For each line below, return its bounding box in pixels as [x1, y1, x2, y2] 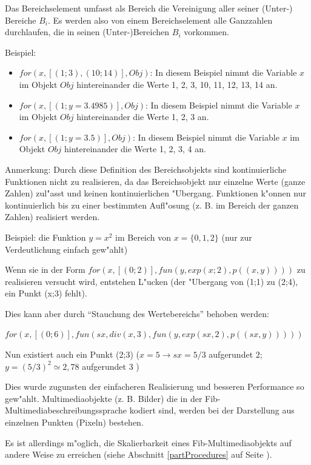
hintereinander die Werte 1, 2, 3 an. [76, 110, 209, 123]
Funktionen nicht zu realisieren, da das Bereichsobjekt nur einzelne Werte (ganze [5, 175, 306, 187]
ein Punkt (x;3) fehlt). [5, 287, 87, 299]
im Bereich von [115, 230, 172, 243]
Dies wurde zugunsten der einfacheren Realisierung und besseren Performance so [5, 380, 304, 393]
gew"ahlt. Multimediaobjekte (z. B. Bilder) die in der [5, 392, 202, 404]
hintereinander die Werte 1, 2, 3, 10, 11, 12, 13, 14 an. [76, 78, 278, 90]
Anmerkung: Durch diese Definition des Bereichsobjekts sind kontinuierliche [5, 162, 287, 175]
